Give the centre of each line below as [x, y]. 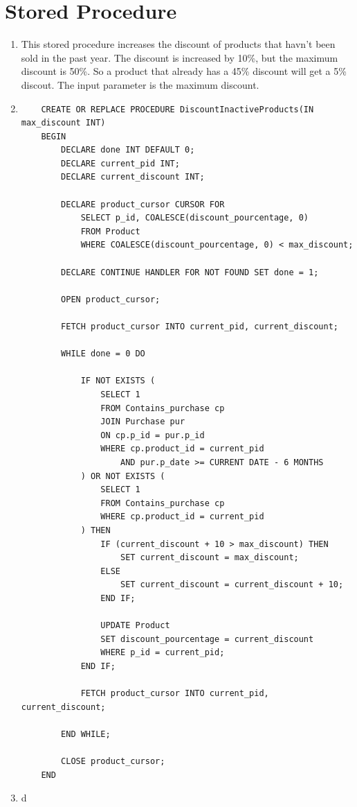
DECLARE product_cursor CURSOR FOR [143, 204]
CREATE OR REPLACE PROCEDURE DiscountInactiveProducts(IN [177, 109]
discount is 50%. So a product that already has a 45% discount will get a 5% [184, 71]
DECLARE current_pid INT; [120, 163]
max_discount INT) [63, 123]
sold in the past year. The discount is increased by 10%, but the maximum [180, 57]
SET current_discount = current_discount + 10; [232, 585]
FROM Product [110, 231]
